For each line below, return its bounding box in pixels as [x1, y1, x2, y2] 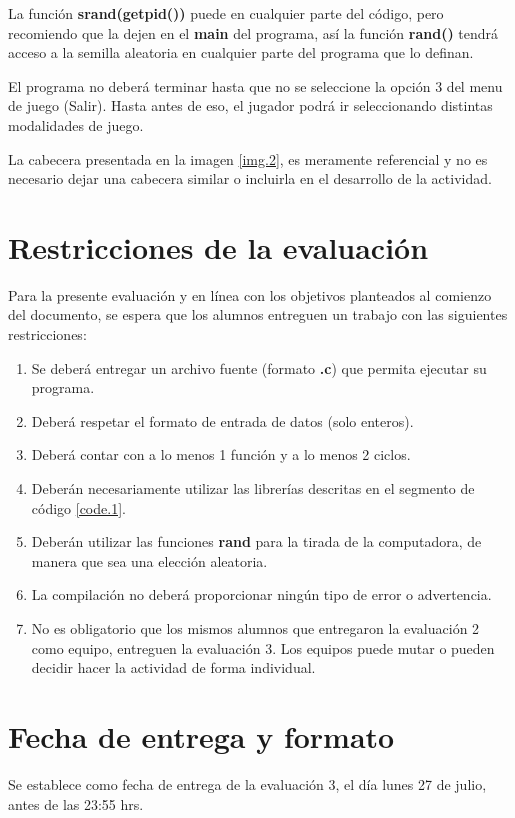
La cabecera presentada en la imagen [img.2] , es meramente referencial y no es [8, 148, 488, 169]
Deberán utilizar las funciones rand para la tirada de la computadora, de [31, 531, 482, 552]
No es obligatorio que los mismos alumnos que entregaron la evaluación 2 [31, 618, 480, 638]
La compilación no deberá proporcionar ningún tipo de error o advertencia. [31, 584, 492, 605]
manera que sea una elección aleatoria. [31, 550, 268, 571]
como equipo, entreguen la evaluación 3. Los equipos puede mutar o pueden [31, 637, 495, 658]
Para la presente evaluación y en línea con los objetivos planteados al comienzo [8, 284, 492, 305]
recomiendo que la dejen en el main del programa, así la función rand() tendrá [8, 22, 499, 43]
